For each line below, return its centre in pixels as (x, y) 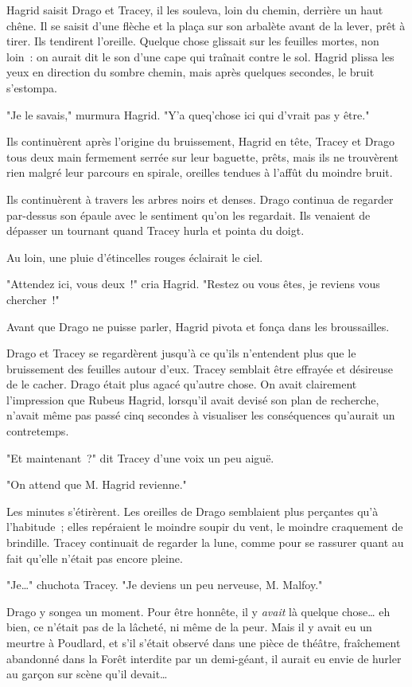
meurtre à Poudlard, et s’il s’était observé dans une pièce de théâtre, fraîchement (204, 642)
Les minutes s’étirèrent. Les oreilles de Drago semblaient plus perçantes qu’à (192, 511)
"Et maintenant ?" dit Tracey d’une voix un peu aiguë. (140, 457)
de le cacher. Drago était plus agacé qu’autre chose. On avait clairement (182, 384)
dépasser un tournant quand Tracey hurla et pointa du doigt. (155, 230)
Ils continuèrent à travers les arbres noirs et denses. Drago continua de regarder (200, 199)
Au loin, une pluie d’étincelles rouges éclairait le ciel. (135, 257)
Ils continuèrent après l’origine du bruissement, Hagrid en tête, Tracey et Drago (201, 141)
